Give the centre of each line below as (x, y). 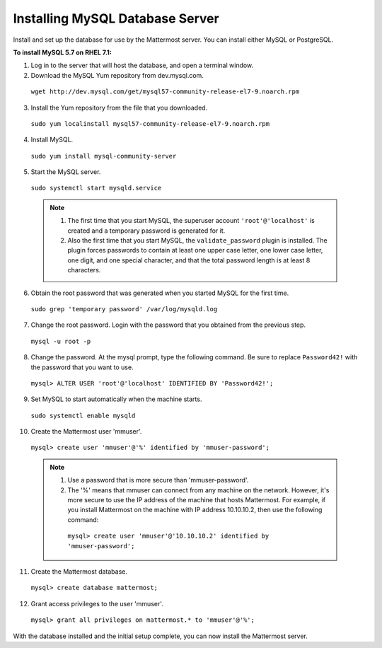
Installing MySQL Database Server (116, 18)
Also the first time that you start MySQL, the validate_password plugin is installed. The (198, 241)
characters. (84, 270)
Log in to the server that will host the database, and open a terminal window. (142, 65)
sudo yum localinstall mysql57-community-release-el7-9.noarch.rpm (150, 123)
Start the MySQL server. (66, 172)
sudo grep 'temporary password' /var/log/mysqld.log (124, 309)
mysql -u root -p (61, 341)
